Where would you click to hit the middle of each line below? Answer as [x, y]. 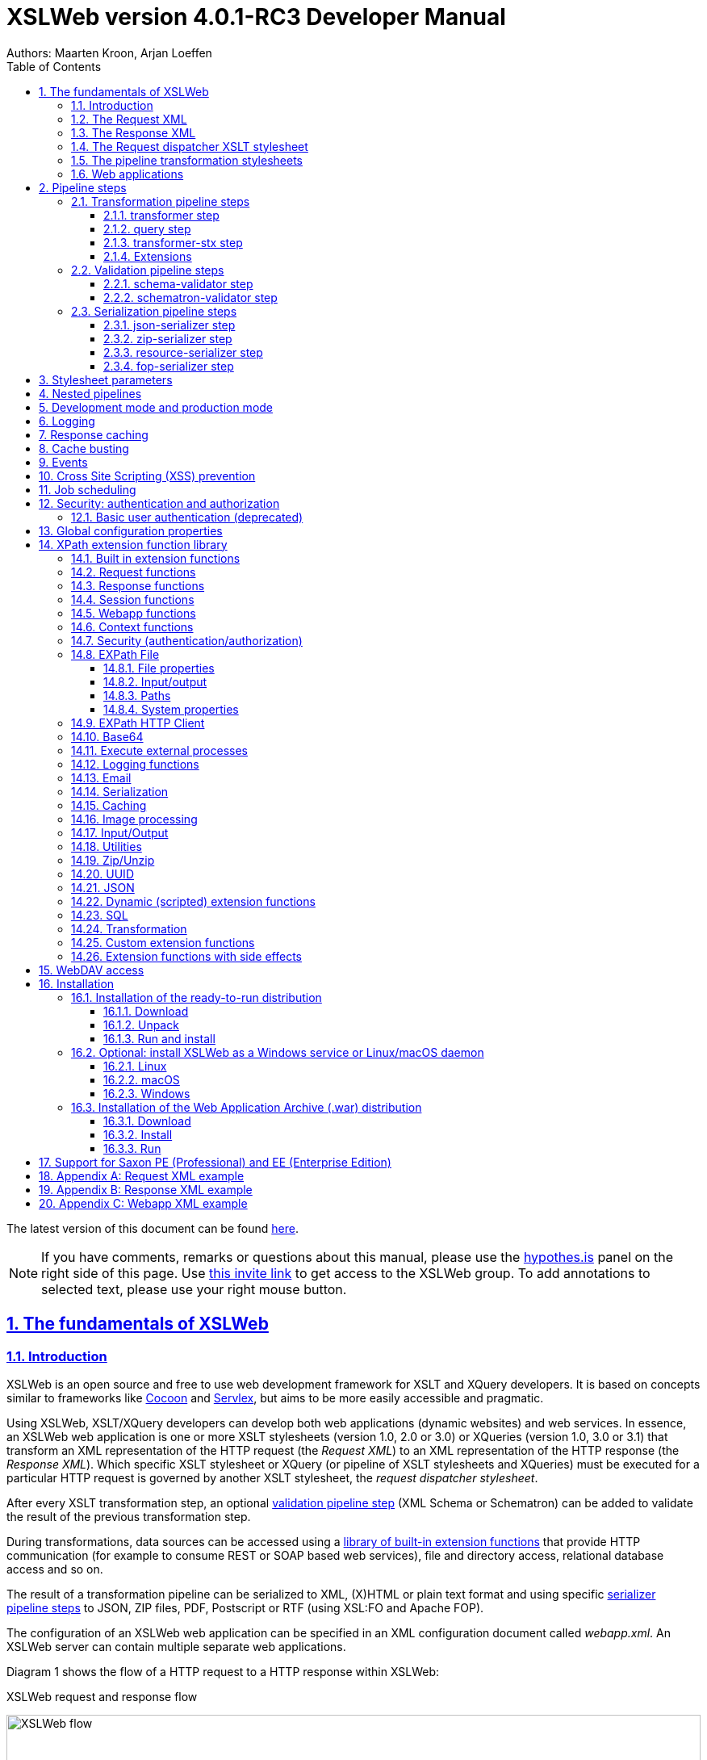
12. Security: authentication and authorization [159, 503]
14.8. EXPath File [115, 654]
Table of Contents [54, 66]
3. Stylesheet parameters [106, 379]
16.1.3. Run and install [159, 1038]
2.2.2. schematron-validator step [190, 297]
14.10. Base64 [107, 736]
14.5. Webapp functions [134, 613]
